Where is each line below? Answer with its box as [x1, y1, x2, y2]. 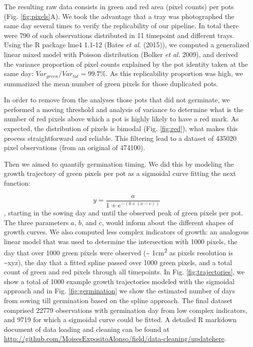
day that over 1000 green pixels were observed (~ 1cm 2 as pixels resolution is [4, 246, 234, 257]
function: [4, 177, 31, 188]
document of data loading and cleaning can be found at [4, 324, 170, 334]
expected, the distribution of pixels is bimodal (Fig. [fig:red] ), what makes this [4, 123, 238, 133]
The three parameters [4, 217, 69, 227]
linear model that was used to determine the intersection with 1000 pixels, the [4, 236, 237, 246]
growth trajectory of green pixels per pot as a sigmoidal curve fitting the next [4, 168, 236, 178]
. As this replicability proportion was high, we [106, 68, 243, 78]
